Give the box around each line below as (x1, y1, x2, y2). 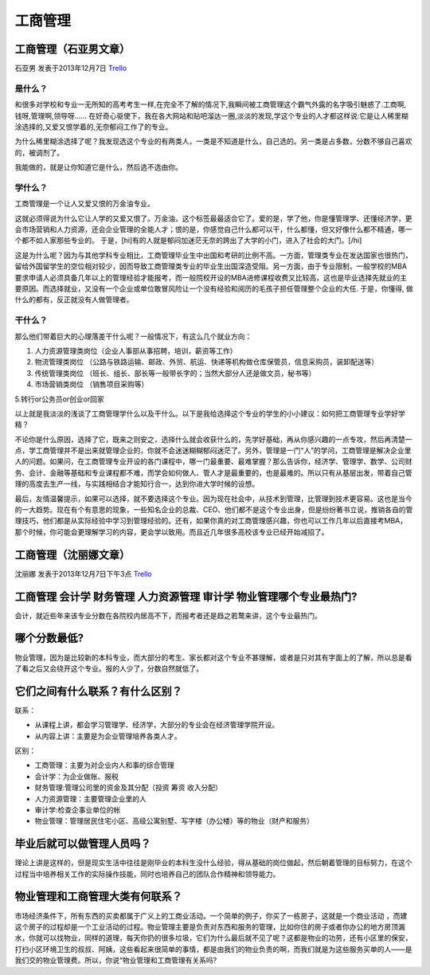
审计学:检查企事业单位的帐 (34, 805, 121, 814)
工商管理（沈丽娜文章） (14, 548, 131, 562)
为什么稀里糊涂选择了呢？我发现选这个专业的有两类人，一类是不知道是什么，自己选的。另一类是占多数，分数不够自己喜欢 (14, 136, 412, 147)
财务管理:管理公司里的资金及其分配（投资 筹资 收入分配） (34, 783, 222, 793)
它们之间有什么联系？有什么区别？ (14, 684, 182, 698)
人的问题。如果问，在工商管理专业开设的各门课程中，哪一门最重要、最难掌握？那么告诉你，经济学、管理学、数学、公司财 (14, 456, 412, 466)
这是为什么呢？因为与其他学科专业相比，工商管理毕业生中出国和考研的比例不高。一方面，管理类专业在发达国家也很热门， (14, 250, 412, 260)
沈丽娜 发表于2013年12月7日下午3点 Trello (14, 569, 153, 578)
